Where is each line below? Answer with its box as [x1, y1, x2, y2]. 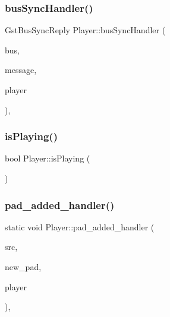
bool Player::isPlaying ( [5, 152, 90, 164]
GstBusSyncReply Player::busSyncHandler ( [5, 24, 166, 36]
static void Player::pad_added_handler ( [5, 220, 155, 233]
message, [5, 64, 37, 76]
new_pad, [5, 261, 42, 272]
